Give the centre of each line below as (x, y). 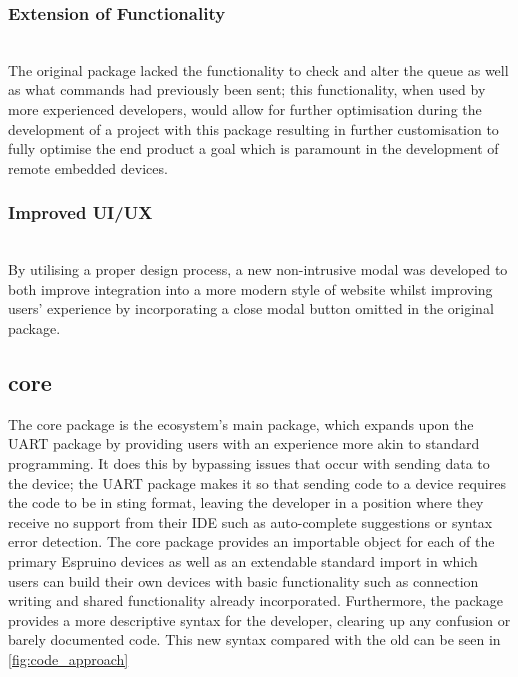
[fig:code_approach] (68, 658)
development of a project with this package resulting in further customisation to (253, 128)
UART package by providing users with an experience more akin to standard (244, 443)
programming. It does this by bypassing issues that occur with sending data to (249, 462)
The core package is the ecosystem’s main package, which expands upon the (241, 423)
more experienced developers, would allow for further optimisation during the (245, 109)
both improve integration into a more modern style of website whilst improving (250, 288)
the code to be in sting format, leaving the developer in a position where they (246, 502)
